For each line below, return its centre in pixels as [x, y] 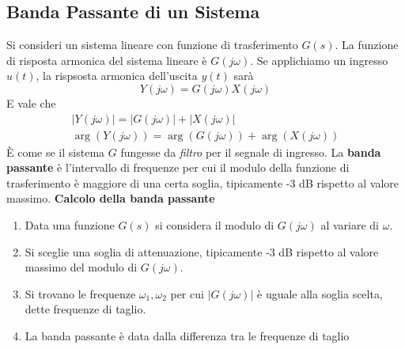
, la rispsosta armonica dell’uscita [117, 76]
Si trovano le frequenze [80, 293]
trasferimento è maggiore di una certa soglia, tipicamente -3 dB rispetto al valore [203, 182]
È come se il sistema [56, 152]
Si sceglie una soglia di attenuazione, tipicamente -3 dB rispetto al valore [202, 251]
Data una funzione [70, 225]
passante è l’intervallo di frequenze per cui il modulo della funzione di [178, 167]
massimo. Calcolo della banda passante [111, 198]
